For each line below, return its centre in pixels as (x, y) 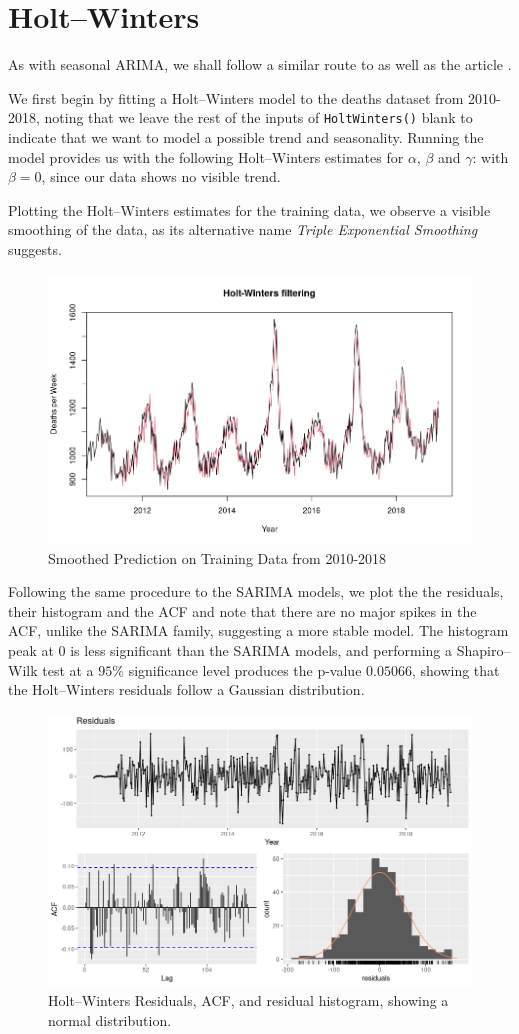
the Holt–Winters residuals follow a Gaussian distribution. (186, 689)
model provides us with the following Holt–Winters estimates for (206, 156)
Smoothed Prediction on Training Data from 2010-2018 (217, 557)
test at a (68, 669)
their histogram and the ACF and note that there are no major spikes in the (242, 610)
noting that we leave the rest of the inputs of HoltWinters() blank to (258, 117)
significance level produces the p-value (245, 669)
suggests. (35, 248)
